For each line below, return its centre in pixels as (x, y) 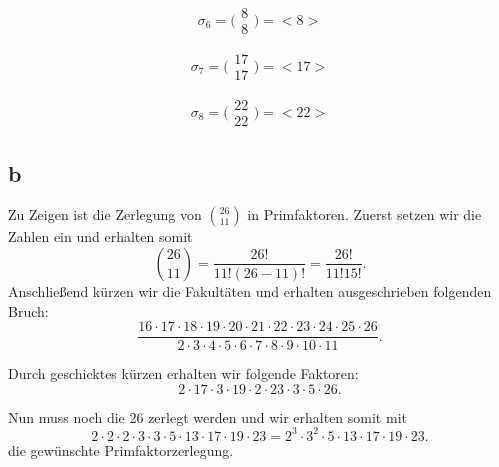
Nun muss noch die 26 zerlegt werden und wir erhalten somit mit (207, 416)
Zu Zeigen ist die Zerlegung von (105, 214)
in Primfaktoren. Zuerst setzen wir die (364, 214)
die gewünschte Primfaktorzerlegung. (121, 449)
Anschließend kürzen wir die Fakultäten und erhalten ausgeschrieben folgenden (250, 290)
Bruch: (28, 310)
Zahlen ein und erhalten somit (100, 236)
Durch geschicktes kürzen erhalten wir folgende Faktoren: (183, 373)
